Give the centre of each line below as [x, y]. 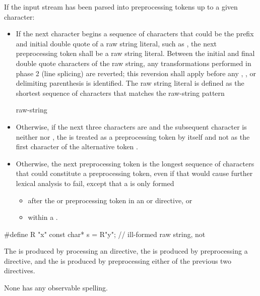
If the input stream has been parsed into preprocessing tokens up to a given [121, 7]
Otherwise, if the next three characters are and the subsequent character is [131, 126]
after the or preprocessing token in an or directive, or [110, 200]
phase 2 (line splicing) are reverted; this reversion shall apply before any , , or [136, 73]
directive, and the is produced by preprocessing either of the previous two [118, 260]
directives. [20, 271]
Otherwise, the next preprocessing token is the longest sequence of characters [135, 163]
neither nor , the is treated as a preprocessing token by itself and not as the [133, 136]
